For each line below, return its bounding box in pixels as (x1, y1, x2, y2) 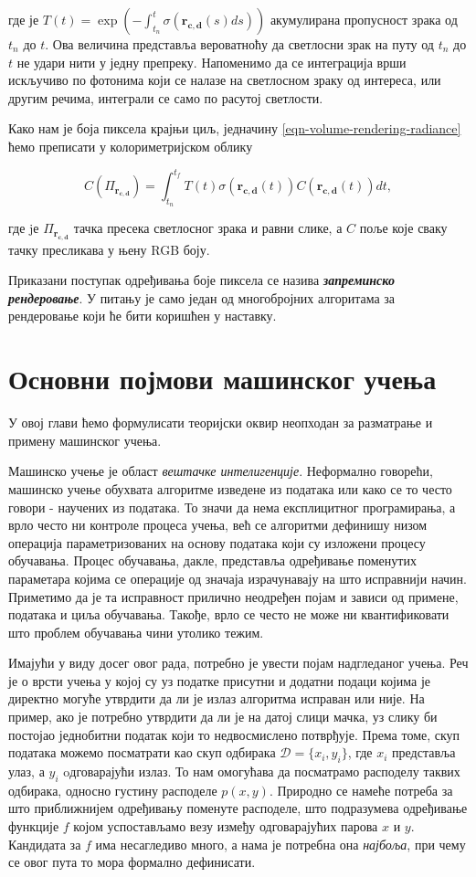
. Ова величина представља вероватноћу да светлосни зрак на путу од (45, 35, 434, 53)
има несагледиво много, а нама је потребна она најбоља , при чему (95, 834, 466, 853)
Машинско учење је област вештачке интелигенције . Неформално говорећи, (8, 461, 433, 481)
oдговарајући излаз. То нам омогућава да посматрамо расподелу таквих (63, 762, 460, 781)
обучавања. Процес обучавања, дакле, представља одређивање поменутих (8, 551, 417, 570)
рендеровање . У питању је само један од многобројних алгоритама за (8, 288, 396, 307)
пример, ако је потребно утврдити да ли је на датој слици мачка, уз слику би (8, 707, 438, 726)
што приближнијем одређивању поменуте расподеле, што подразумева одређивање (8, 798, 468, 818)
